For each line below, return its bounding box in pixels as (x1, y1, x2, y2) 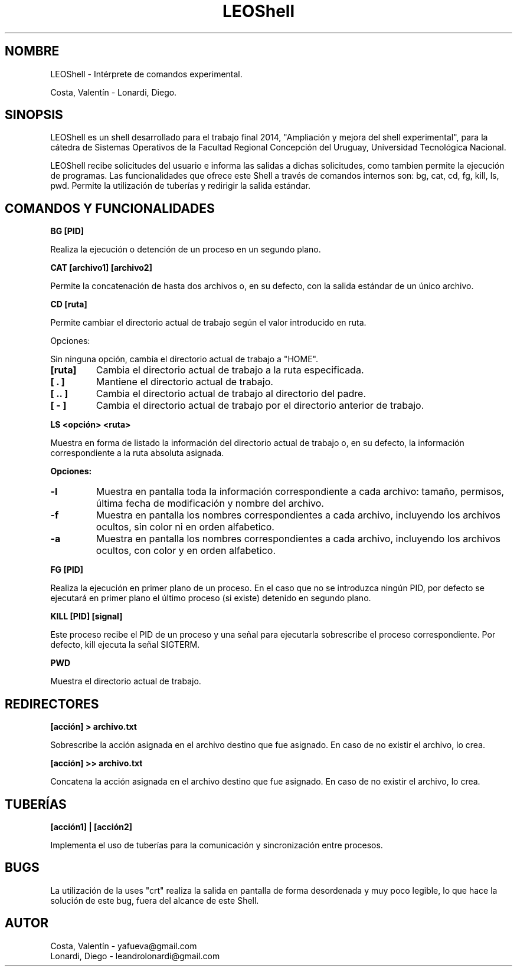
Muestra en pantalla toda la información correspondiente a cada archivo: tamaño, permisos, (96, 485, 505, 498)
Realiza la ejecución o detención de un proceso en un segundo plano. (50, 244, 321, 255)
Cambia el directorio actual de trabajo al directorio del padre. (96, 388, 367, 400)
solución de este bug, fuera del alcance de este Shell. (50, 895, 259, 906)
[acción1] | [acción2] (50, 821, 133, 832)
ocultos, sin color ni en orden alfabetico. (96, 521, 274, 533)
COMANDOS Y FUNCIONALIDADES (5, 201, 215, 216)
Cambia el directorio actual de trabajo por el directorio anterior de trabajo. (96, 399, 424, 412)
